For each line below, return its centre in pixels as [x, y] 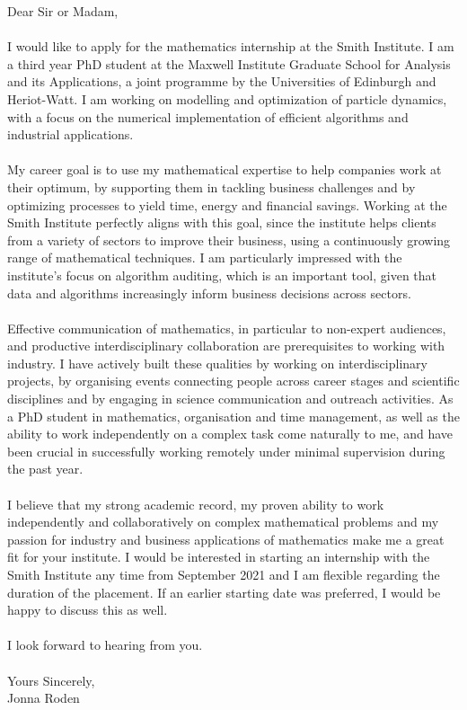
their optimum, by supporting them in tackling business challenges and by [211, 186]
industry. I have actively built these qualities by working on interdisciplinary [217, 363]
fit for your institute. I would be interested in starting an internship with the [219, 557]
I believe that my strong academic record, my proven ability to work [196, 504]
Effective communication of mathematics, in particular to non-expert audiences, [227, 328]
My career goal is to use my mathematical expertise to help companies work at [225, 169]
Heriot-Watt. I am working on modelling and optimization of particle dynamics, [227, 98]
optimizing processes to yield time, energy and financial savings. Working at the [227, 204]
